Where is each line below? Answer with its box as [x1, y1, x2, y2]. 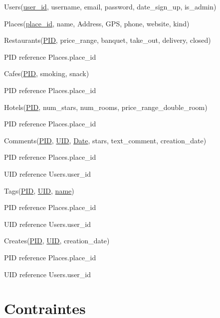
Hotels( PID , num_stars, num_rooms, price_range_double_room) [4, 102, 208, 112]
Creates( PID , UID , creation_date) [4, 235, 110, 246]
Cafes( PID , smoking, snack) [4, 68, 89, 79]
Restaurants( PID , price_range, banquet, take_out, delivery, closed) [4, 35, 211, 45]
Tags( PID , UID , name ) [4, 185, 74, 196]
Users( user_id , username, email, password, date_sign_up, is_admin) [4, 1, 217, 11]
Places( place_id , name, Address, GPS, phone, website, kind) [4, 18, 190, 28]
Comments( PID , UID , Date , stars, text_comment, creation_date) [4, 135, 207, 145]
